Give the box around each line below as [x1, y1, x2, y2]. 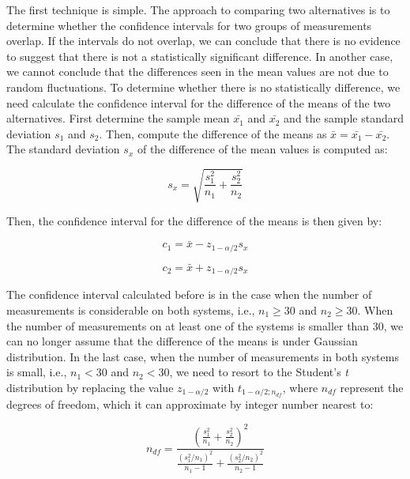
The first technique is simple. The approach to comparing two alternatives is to [6, 2, 390, 17]
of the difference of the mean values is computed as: [137, 141, 388, 157]
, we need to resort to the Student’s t [169, 364, 348, 380]
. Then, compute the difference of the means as [99, 125, 327, 141]
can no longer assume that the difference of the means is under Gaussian [6, 333, 358, 349]
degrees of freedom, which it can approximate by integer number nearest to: [6, 396, 374, 413]
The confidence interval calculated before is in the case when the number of [6, 286, 372, 303]
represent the [340, 379, 404, 395]
